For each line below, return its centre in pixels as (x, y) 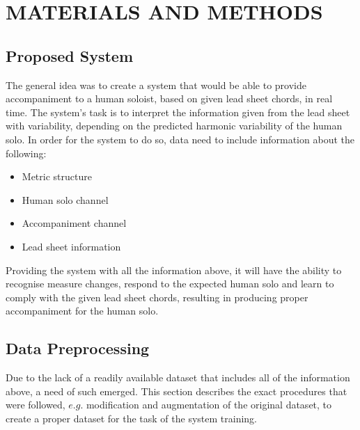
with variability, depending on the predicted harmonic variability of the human (174, 126)
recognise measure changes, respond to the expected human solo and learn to (170, 284)
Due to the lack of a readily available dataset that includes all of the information (178, 377)
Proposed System (70, 55)
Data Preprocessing (78, 348)
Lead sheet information (71, 246)
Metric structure (57, 176)
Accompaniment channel (74, 223)
